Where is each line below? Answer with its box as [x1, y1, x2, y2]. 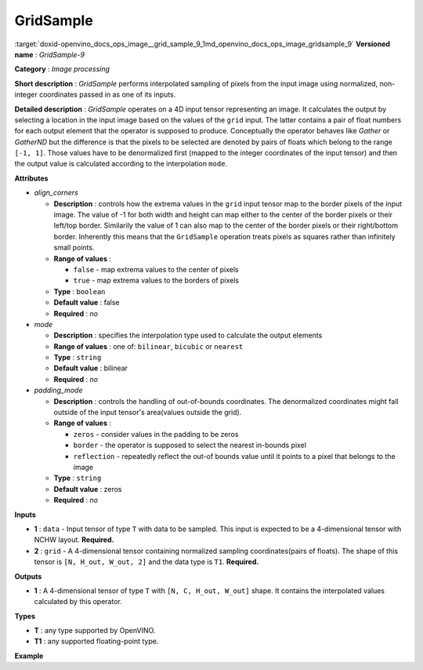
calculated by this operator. [34, 597, 123, 606]
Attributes [14, 173, 49, 183]
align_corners [34, 188, 78, 198]
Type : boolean [53, 286, 106, 296]
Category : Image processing [14, 64, 110, 74]
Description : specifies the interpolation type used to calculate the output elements [53, 330, 323, 340]
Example [14, 651, 44, 661]
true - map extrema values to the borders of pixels [73, 275, 239, 286]
